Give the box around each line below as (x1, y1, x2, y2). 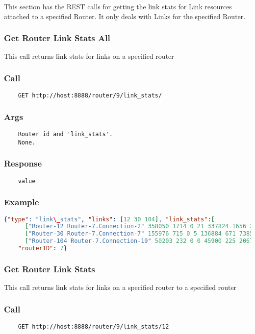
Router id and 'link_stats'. (18, 131, 113, 138)
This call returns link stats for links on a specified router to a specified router (4, 282, 237, 292)
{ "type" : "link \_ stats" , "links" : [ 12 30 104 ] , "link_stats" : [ (4, 215, 215, 223)
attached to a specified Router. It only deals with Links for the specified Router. (4, 11, 246, 21)
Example (4, 196, 39, 208)
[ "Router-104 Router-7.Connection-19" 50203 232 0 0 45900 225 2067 (25, 238, 254, 245)
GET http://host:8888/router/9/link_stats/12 (18, 323, 169, 330)
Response (4, 157, 42, 169)
